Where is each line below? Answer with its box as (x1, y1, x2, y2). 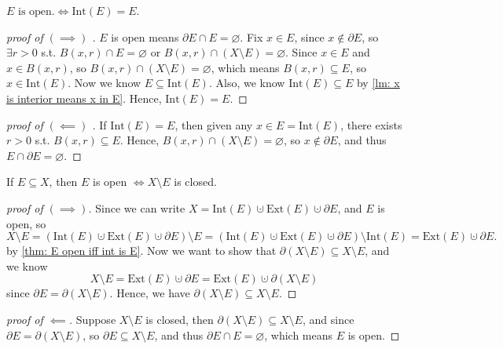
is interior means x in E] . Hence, (6, 89, 162, 106)
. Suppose (68, 311, 116, 327)
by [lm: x (356, 75, 400, 91)
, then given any (174, 116, 253, 133)
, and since (302, 311, 354, 327)
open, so (6, 215, 46, 231)
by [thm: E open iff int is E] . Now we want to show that (6, 242, 277, 259)
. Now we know (68, 75, 141, 91)
